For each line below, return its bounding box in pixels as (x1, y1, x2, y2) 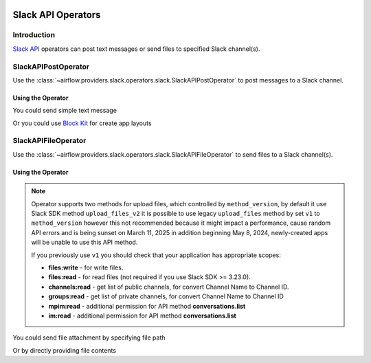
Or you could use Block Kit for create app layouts (12, 119, 152, 127)
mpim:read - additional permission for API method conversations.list (48, 302, 246, 310)
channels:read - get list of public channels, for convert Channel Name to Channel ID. (48, 283, 289, 291)
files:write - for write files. (48, 263, 124, 272)
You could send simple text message (12, 107, 117, 115)
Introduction (12, 30, 55, 40)
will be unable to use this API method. (31, 238, 138, 247)
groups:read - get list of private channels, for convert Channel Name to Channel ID (48, 292, 284, 300)
